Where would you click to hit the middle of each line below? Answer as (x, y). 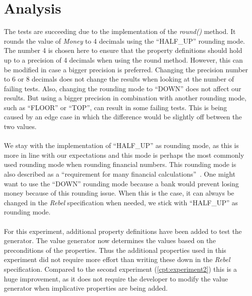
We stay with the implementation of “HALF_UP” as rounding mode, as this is (121, 145)
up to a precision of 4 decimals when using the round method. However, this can (124, 59)
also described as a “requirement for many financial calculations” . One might (120, 174)
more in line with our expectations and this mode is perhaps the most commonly (124, 155)
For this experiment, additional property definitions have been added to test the (123, 231)
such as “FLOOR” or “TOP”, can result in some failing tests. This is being (116, 107)
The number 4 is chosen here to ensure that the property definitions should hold (123, 50)
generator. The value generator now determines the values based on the (110, 240)
